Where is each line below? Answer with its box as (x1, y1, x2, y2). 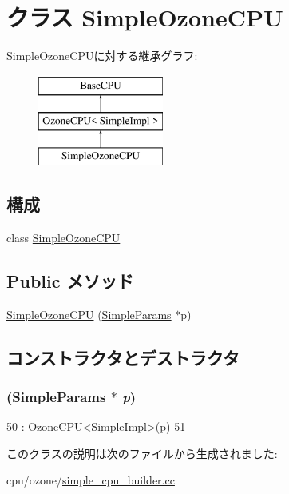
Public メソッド (6, 268, 134, 293)
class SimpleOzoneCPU (6, 229, 121, 245)
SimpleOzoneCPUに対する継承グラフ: (6, 47, 198, 64)
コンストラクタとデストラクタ (6, 345, 240, 369)
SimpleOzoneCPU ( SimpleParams (6, 305, 172, 322)
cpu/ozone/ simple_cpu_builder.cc (6, 472, 175, 488)
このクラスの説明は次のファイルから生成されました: (6, 444, 278, 461)
